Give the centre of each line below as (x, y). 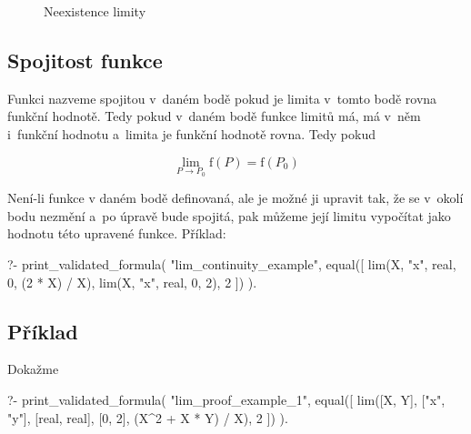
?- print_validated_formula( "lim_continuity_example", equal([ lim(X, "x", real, (232, 263)
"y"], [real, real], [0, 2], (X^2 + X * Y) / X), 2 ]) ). (148, 417)
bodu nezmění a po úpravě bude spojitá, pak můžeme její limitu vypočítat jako (229, 215)
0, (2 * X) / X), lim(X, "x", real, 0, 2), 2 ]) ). (132, 282)
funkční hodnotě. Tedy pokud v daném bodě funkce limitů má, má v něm (214, 116)
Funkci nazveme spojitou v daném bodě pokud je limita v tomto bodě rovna (222, 98)
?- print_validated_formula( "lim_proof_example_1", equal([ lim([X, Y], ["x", (226, 399)
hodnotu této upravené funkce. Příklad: (117, 233)
